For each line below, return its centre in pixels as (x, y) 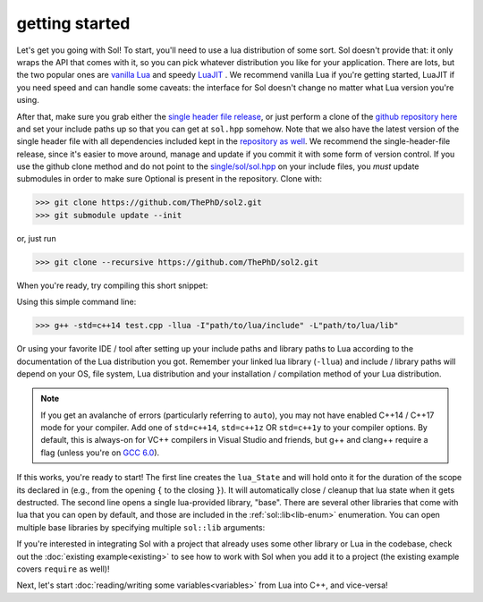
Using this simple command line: (76, 302)
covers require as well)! (63, 569)
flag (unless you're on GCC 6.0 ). (100, 453)
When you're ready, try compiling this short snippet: (112, 285)
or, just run (37, 238)
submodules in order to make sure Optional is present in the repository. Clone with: (169, 179)
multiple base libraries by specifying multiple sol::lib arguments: (141, 527)
